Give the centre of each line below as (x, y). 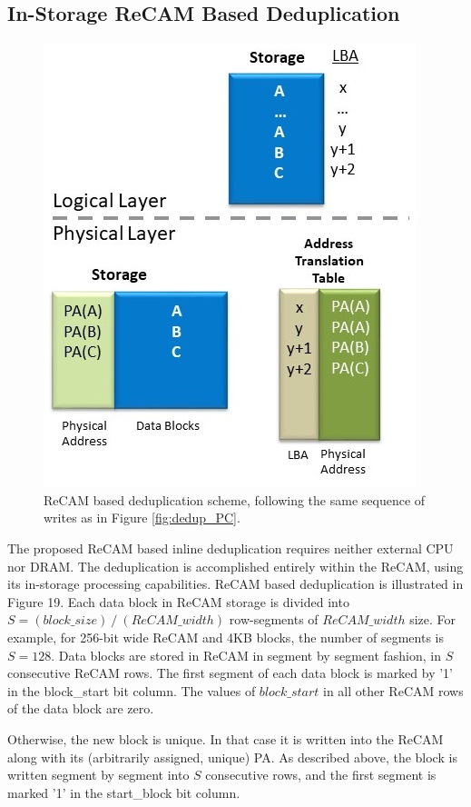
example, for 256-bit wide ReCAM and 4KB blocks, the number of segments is (226, 637)
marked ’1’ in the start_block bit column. (124, 792)
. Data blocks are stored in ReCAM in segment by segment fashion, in (246, 655)
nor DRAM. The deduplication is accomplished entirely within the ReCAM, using (235, 566)
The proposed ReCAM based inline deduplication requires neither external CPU (231, 548)
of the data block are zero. (81, 708)
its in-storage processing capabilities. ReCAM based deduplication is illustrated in (235, 584)
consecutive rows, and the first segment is (321, 775)
